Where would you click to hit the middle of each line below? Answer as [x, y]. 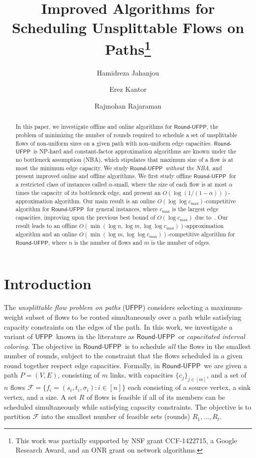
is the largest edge [195, 209]
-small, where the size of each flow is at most [170, 184]
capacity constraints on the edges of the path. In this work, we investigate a [118, 326]
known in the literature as [95, 336]
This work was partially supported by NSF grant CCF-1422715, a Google [126, 440]
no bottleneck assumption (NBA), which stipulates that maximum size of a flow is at [124, 160]
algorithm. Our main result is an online [105, 201]
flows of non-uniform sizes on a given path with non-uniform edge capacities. [114, 143]
